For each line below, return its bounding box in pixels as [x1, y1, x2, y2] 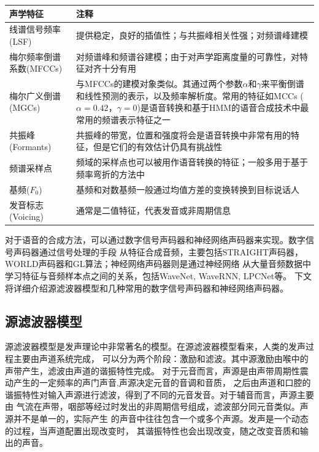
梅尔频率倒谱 [9, 50, 61, 62]
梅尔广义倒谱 [9, 89, 61, 102]
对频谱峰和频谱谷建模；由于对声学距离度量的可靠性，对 [76, 50, 300, 62]
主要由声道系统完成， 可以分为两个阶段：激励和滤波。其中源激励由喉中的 [13, 352, 309, 365]
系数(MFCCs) [9, 62, 63, 75]
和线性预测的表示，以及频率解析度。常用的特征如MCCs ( [76, 89, 304, 102]
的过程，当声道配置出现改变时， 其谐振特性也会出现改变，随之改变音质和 [5, 424, 300, 437]
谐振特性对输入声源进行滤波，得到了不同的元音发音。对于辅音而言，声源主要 [5, 388, 314, 401]
